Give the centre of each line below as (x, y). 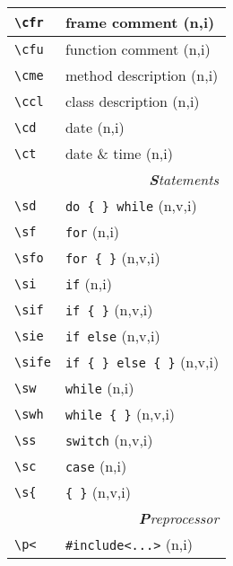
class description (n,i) (132, 101)
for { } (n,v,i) (112, 257)
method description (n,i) (142, 75)
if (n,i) (88, 283)
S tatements (184, 179)
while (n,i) (99, 388)
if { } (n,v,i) (109, 310)
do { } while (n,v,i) (131, 205)
